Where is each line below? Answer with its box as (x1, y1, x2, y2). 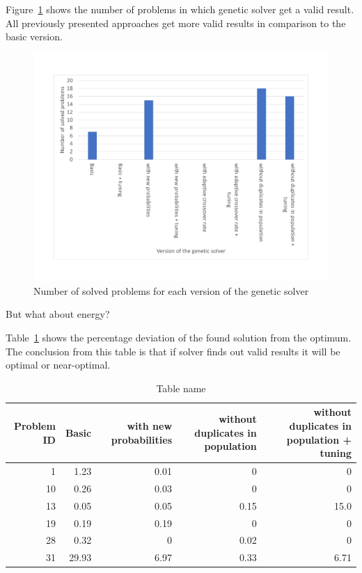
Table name (156, 380, 206, 395)
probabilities (111, 432, 173, 446)
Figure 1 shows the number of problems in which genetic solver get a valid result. (6, 2, 354, 16)
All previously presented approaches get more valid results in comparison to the (6, 15, 346, 30)
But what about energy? (6, 307, 110, 321)
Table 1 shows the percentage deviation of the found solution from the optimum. (6, 330, 352, 345)
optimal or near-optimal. (6, 357, 111, 372)
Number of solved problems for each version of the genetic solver (33, 283, 309, 298)
